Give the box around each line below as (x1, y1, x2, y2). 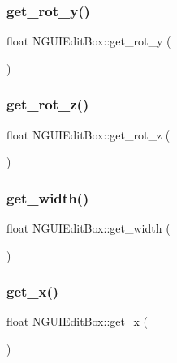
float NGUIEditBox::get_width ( (6, 220, 171, 237)
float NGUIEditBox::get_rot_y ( (6, 32, 171, 49)
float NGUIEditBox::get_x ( (6, 313, 148, 330)
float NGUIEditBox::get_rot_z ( (6, 126, 171, 143)
